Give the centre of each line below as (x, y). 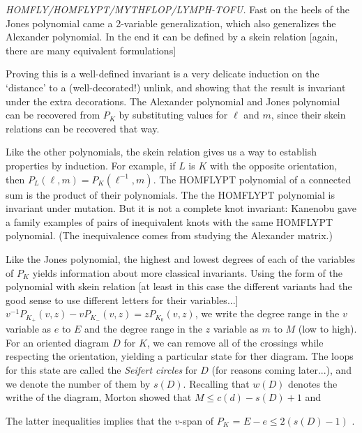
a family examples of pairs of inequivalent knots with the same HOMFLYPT (169, 221)
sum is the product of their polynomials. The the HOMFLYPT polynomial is (170, 194)
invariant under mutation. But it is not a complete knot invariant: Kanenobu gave (181, 208)
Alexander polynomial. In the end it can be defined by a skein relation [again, (172, 37)
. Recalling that (216, 383)
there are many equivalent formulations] (91, 50)
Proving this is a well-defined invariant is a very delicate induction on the (163, 74)
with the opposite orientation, (273, 165)
